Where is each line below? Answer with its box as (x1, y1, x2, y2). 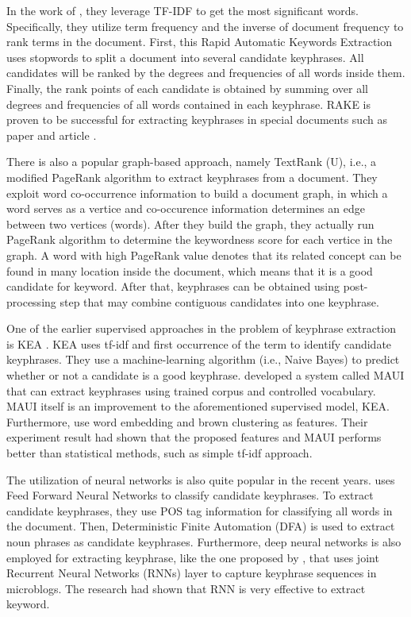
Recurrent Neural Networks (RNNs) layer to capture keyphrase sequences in (6, 565, 377, 581)
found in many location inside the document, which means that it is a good (6, 262, 373, 279)
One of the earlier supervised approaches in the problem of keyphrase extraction (6, 320, 396, 337)
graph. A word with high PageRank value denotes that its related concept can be (6, 246, 401, 263)
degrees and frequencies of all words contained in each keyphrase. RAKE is (6, 95, 371, 112)
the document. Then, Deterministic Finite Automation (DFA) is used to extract (6, 518, 395, 534)
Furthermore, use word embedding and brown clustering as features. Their (6, 413, 368, 430)
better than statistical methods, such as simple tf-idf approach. (6, 445, 313, 461)
